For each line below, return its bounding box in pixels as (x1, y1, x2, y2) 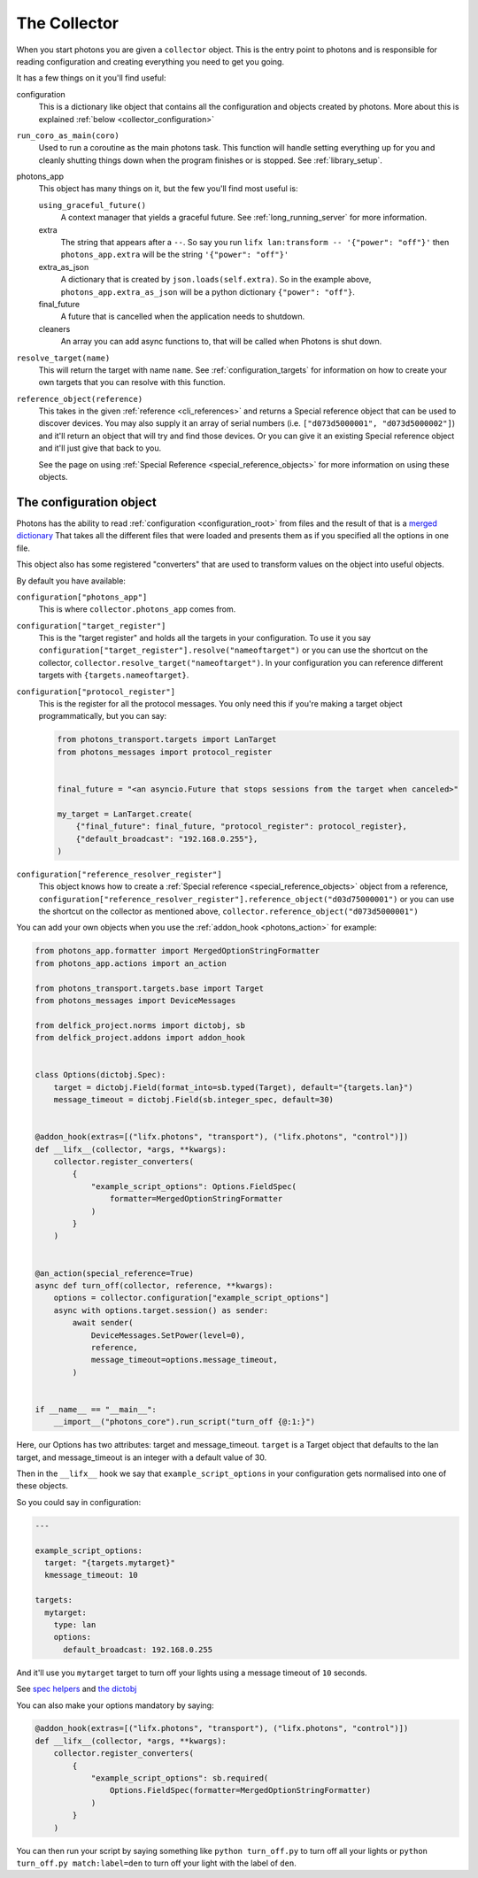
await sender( (72, 1318, 134, 1328)
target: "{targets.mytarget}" (44, 1558, 176, 1567)
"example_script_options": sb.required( (90, 1774, 269, 1783)
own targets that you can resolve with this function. (38, 377, 226, 388)
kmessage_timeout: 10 (44, 1570, 139, 1580)
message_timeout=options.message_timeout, (90, 1355, 278, 1365)
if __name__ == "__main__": (35, 1404, 157, 1414)
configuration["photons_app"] (16, 591, 148, 602)
